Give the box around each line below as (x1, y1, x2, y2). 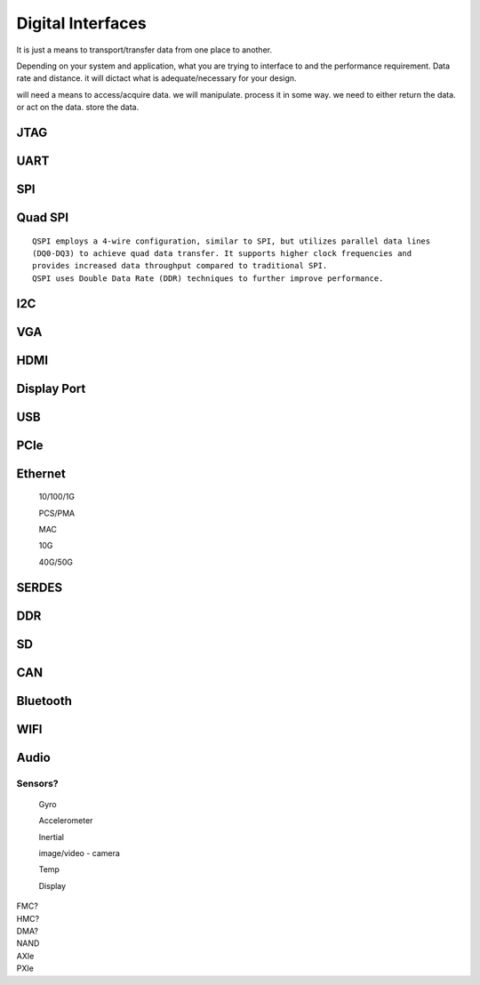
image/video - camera (38, 848, 120, 859)
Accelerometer (38, 815, 93, 826)
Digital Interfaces (16, 13, 147, 33)
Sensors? (16, 777, 59, 789)
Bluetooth (16, 693, 73, 709)
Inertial (38, 831, 64, 842)
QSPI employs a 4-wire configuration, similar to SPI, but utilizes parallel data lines (32, 236, 431, 246)
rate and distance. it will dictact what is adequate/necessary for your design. (16, 73, 297, 84)
